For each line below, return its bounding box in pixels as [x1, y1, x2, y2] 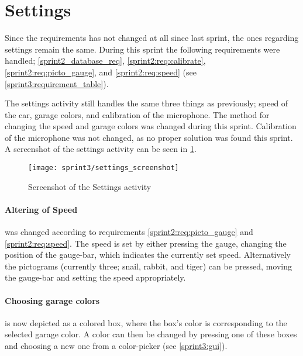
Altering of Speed [5, 203, 78, 215]
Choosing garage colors [5, 294, 100, 306]
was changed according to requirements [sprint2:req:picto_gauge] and [5, 226, 253, 238]
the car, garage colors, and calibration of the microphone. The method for [5, 108, 270, 120]
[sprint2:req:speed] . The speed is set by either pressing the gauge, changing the [5, 237, 287, 249]
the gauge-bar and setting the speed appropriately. [5, 271, 186, 284]
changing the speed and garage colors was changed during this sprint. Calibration [5, 120, 297, 132]
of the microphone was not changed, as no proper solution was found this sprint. [5, 131, 293, 143]
